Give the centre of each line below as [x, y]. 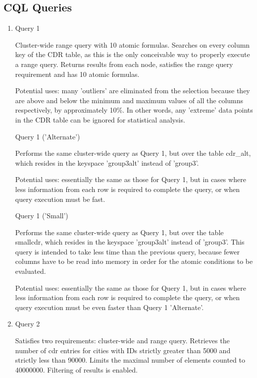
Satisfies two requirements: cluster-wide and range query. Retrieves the [122, 341]
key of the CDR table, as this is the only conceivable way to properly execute [132, 54]
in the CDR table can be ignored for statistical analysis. [100, 119]
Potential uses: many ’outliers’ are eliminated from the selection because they [132, 91]
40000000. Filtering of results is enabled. [76, 369]
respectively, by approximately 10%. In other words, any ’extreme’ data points [134, 110]
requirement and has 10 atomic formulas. [77, 74]
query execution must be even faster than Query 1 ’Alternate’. [109, 307]
